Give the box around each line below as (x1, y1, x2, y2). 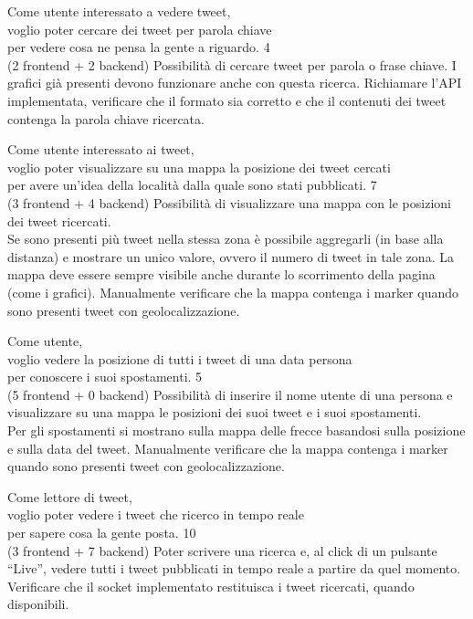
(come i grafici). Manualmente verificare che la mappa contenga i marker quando (7, 282, 459, 301)
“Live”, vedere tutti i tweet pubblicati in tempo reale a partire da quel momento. (7, 559, 461, 578)
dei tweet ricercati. (7, 211, 111, 230)
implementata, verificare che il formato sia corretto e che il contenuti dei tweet (7, 90, 447, 110)
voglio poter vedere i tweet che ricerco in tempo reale (7, 505, 304, 524)
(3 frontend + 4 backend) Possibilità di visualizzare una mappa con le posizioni (7, 193, 451, 212)
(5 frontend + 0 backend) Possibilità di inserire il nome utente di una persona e (7, 384, 453, 404)
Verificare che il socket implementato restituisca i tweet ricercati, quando (7, 576, 415, 595)
